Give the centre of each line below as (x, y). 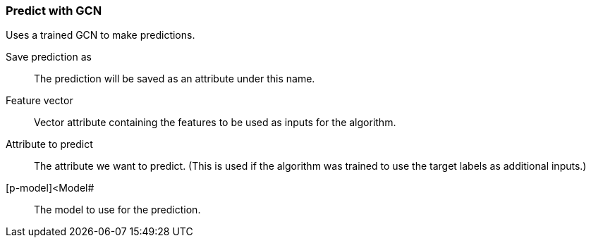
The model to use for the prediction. (117, 210)
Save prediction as (49, 57)
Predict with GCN (54, 11)
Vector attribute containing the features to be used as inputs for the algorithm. (215, 123)
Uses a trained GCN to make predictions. (100, 35)
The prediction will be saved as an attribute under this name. (175, 79)
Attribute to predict (49, 144)
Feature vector (39, 101)
